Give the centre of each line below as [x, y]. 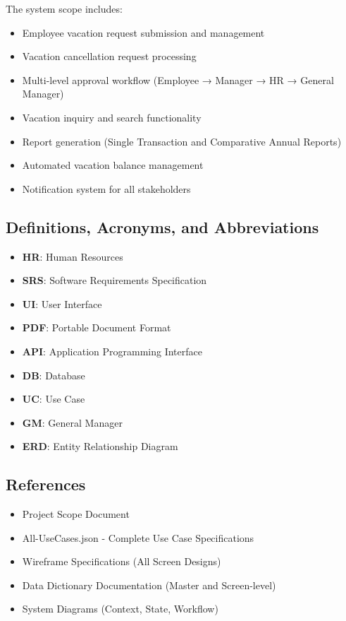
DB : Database [54, 375]
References [46, 484]
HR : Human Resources [73, 256]
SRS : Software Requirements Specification [115, 280]
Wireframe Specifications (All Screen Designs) [122, 561]
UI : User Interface [62, 303]
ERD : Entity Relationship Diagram [100, 446]
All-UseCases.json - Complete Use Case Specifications [138, 537]
